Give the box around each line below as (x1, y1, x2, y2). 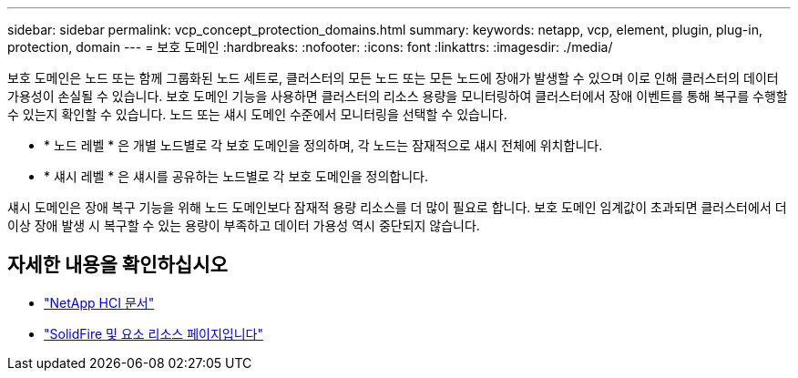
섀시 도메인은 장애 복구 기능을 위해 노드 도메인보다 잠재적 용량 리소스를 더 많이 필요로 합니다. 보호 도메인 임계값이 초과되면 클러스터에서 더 (7, 199, 787, 215)
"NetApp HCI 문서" (44, 294, 155, 311)
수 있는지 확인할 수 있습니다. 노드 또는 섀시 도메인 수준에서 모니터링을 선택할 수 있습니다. (7, 107, 507, 122)
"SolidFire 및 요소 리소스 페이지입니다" (44, 325, 263, 342)
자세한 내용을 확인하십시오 (7, 253, 228, 277)
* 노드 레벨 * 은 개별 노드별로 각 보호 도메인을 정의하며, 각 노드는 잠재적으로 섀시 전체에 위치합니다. (44, 138, 603, 153)
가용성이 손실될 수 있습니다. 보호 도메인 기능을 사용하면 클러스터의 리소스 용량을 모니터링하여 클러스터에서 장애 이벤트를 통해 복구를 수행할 (7, 88, 788, 104)
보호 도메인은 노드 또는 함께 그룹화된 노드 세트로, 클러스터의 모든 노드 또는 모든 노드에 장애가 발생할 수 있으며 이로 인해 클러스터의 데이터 (7, 70, 779, 86)
